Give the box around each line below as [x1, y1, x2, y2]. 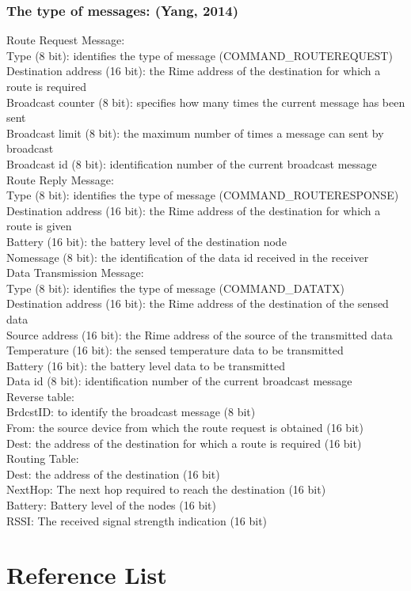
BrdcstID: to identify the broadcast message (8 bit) [6, 403, 256, 420]
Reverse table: [6, 388, 74, 404]
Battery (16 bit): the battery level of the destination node [6, 233, 287, 249]
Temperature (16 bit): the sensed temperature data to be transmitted [6, 342, 344, 358]
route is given [6, 218, 72, 234]
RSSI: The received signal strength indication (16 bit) [6, 512, 268, 528]
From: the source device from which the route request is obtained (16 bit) [6, 419, 363, 436]
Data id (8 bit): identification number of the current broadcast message [6, 373, 352, 389]
